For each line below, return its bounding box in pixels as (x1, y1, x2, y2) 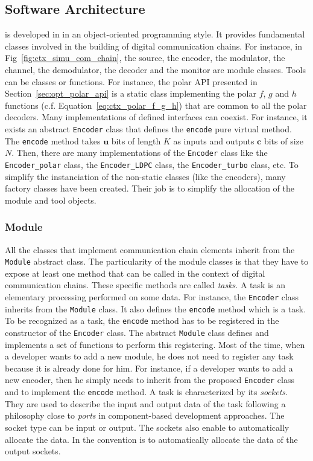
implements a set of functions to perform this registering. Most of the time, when (5, 338, 305, 350)
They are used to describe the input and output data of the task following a (5, 397, 286, 410)
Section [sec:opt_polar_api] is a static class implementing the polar (5, 87, 256, 100)
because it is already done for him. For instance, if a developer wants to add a (5, 361, 293, 374)
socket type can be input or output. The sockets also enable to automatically (5, 421, 289, 433)
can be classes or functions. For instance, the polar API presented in (5, 75, 258, 88)
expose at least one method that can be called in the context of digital (5, 266, 265, 279)
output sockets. (5, 445, 61, 457)
